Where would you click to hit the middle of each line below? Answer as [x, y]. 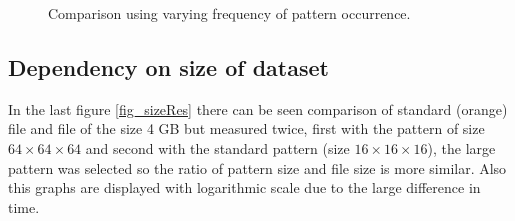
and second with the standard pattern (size [217, 147]
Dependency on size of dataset [168, 66]
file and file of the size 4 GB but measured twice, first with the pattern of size [246, 128]
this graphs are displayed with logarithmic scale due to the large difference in [244, 187]
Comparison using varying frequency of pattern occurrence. [229, 13]
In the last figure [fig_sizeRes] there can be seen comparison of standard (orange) [258, 108]
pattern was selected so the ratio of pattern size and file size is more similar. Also [257, 167]
